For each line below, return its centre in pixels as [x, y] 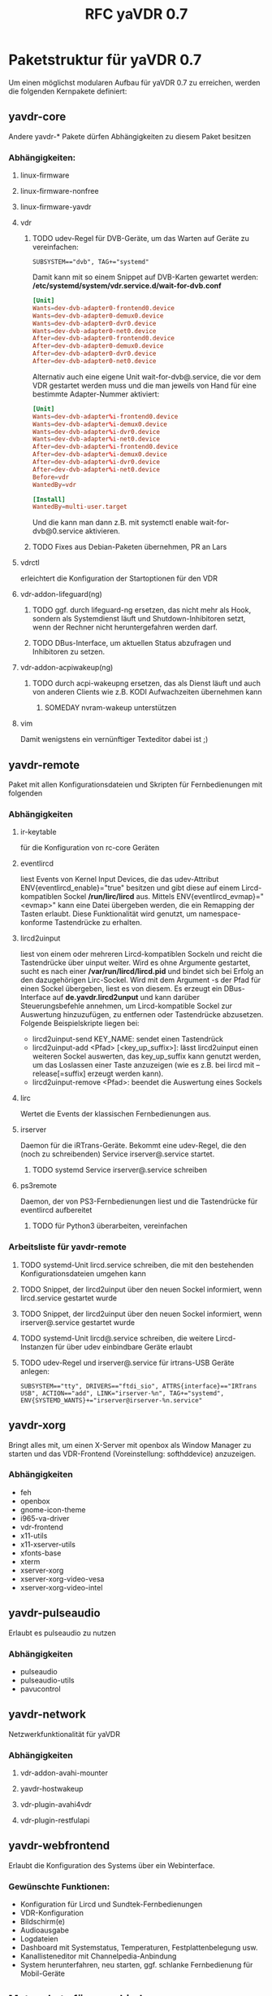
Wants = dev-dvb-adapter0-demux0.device [98, 316]
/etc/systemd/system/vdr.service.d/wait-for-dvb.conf [127, 286]
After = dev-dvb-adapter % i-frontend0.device [105, 447]
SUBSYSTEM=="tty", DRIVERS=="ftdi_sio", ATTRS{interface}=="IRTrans [138, 1386]
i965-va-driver [45, 1518]
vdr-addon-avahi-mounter [64, 1773]
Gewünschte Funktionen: [59, 1886]
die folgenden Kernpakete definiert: [68, 91]
